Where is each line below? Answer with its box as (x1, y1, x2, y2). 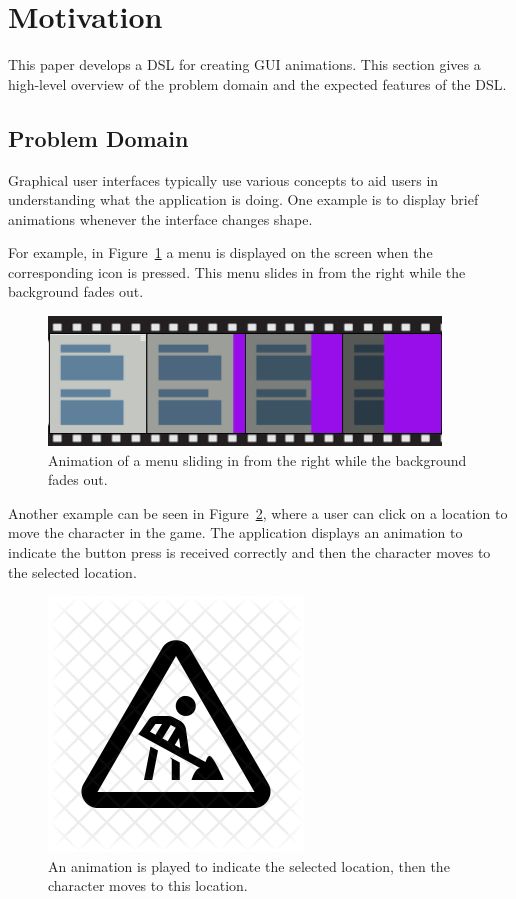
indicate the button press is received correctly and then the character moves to (8, 542, 491, 563)
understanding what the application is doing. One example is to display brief (8, 189, 479, 210)
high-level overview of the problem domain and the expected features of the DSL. (8, 73, 507, 94)
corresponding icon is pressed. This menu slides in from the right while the (8, 261, 466, 282)
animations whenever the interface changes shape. (8, 208, 313, 229)
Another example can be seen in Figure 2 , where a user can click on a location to (8, 502, 508, 523)
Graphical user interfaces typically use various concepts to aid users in (8, 169, 439, 190)
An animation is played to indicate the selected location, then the (48, 855, 450, 876)
